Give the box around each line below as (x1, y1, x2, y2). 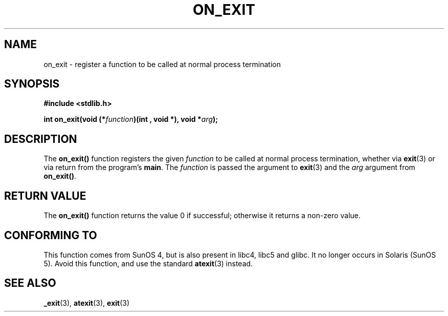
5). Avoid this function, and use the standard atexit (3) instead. (43, 259, 253, 268)
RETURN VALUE (4, 189, 86, 202)
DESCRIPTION (4, 132, 77, 145)
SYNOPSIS (4, 77, 60, 91)
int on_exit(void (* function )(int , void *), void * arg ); (43, 115, 218, 124)
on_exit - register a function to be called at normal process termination (43, 59, 281, 69)
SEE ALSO (4, 277, 56, 290)
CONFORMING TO (4, 228, 97, 242)
